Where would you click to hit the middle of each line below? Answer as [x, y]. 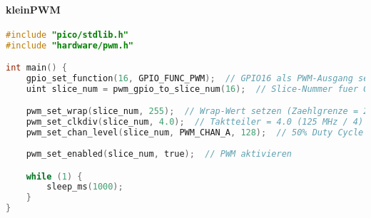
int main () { [36, 68]
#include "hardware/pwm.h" [70, 45]
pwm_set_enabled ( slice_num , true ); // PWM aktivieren [159, 154]
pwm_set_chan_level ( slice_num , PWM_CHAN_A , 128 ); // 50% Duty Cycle [195, 133]
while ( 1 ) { [54, 176]
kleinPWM [33, 9]
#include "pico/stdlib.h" [67, 35]
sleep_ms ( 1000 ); [85, 187]
